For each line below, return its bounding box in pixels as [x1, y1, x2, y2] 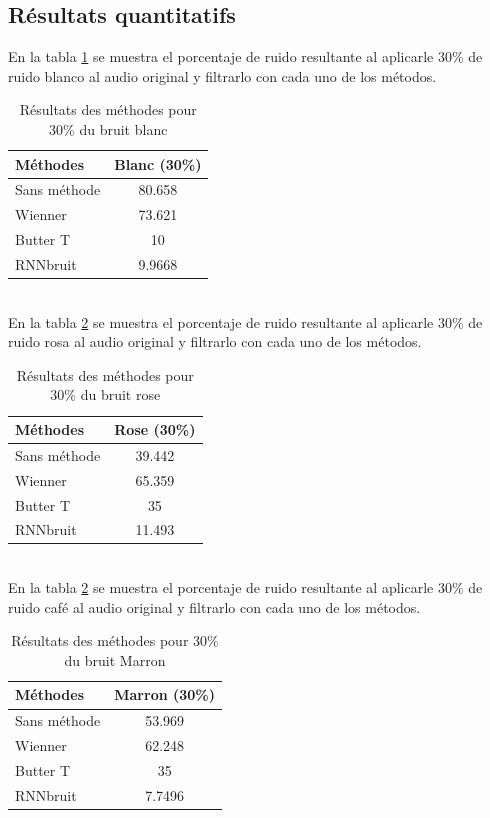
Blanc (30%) [114, 153, 202, 174]
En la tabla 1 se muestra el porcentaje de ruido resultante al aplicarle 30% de [8, 46, 483, 67]
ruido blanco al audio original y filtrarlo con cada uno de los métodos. [8, 65, 437, 86]
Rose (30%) [114, 419, 196, 440]
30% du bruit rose [50, 384, 161, 405]
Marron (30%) [114, 684, 216, 705]
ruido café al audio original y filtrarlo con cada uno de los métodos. [8, 596, 421, 617]
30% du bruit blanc [49, 118, 168, 139]
